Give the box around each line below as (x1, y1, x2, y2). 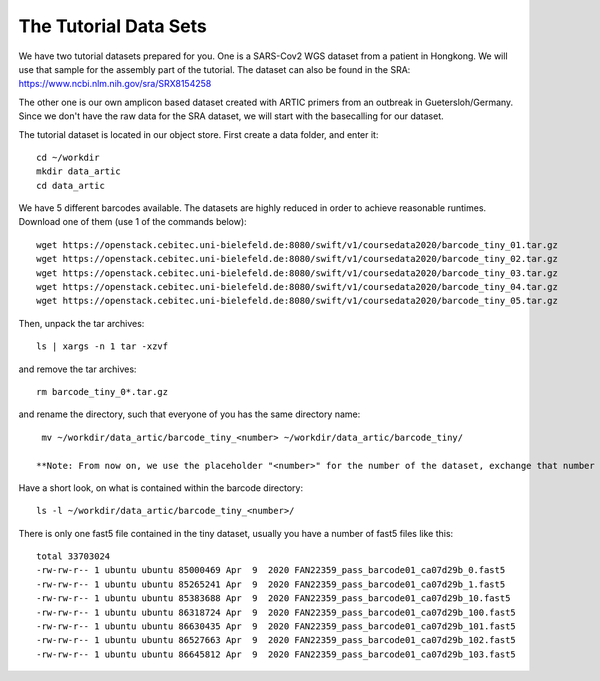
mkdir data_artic (36, 166, 121, 177)
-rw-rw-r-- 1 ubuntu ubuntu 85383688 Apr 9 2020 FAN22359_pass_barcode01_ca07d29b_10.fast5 (36, 593, 511, 604)
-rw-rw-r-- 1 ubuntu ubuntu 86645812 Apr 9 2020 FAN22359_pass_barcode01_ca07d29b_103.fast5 (36, 648, 517, 660)
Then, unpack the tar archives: (18, 317, 145, 329)
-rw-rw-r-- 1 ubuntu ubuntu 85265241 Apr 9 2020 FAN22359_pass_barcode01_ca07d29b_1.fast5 (36, 578, 506, 590)
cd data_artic (36, 180, 105, 191)
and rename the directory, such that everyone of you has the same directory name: (18, 408, 361, 420)
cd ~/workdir (36, 151, 100, 163)
